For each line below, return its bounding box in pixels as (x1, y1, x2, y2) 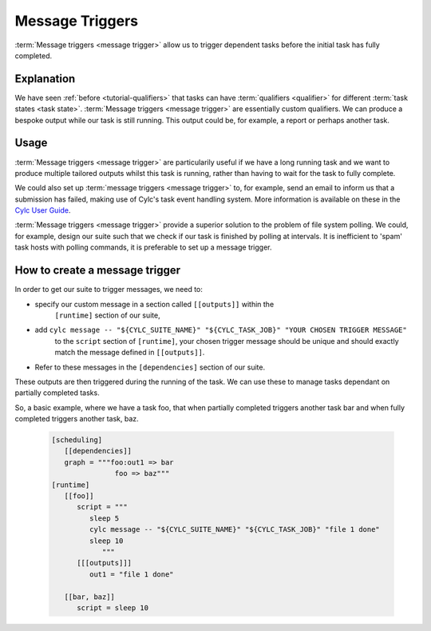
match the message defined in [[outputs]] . (54, 348, 205, 357)
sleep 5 (89, 513, 120, 523)
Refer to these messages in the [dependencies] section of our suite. (34, 362, 266, 372)
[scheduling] (51, 436, 103, 445)
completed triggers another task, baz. (14, 414, 139, 424)
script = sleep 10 (77, 603, 149, 612)
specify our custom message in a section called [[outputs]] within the (34, 299, 275, 309)
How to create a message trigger (14, 264, 181, 278)
